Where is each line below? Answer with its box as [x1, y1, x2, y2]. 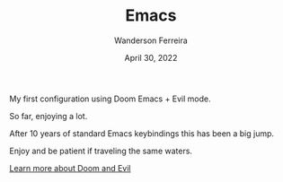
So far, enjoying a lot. [9, 110, 88, 121]
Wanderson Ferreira [113, 35, 189, 46]
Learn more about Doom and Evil [9, 162, 131, 173]
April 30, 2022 [124, 52, 178, 63]
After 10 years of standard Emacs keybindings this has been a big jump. [9, 127, 275, 139]
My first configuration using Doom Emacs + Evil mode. [9, 93, 211, 104]
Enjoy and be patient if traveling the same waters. [9, 145, 193, 156]
